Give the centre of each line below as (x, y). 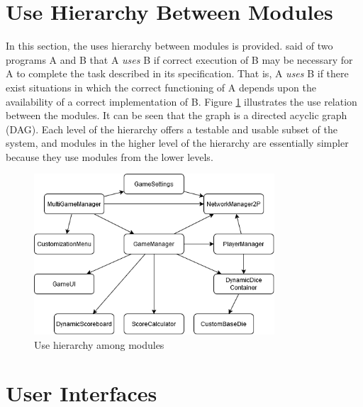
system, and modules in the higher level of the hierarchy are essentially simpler (177, 143)
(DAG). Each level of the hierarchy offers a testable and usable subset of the (172, 129)
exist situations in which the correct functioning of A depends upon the (161, 87)
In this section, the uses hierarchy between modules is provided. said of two (169, 46)
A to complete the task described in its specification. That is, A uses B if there (177, 73)
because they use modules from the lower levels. (110, 156)
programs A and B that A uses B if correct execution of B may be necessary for (179, 59)
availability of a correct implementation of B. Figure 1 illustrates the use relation (181, 101)
